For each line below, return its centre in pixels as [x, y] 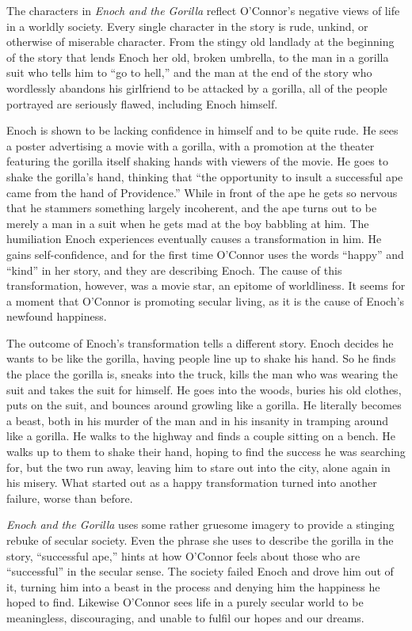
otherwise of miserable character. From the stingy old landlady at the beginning [200, 42]
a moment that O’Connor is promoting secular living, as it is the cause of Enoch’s [206, 300]
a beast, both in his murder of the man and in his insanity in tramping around [197, 420]
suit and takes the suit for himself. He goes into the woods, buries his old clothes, [204, 389]
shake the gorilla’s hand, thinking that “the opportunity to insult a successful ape [205, 176]
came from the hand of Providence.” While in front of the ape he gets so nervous [202, 192]
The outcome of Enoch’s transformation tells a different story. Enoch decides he [200, 342]
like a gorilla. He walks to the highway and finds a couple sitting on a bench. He [201, 436]
